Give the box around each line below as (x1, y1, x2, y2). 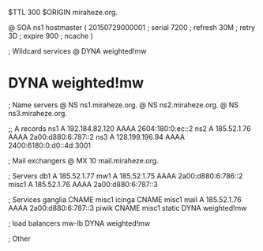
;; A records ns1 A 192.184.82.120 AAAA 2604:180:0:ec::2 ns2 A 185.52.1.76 (8, 123, 251, 133)
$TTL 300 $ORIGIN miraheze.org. (8, 8, 118, 17)
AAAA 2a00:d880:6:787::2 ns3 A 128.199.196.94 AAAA (8, 132, 186, 141)
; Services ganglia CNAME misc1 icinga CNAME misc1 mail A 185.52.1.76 (8, 194, 242, 204)
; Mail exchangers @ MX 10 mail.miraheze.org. (8, 155, 160, 165)
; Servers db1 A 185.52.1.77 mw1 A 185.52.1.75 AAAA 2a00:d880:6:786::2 (8, 170, 243, 181)
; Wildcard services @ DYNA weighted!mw (8, 47, 147, 55)
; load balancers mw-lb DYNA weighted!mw (8, 218, 151, 228)
